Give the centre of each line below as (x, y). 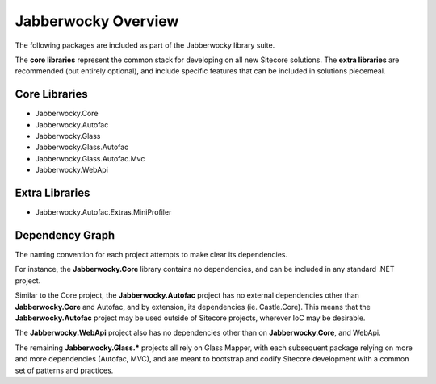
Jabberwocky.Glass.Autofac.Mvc (90, 158)
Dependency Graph (65, 235)
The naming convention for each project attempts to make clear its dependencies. (151, 255)
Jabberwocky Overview (97, 21)
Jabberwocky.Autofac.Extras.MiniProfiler (103, 212)
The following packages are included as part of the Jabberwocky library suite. (145, 45)
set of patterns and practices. (64, 370)
